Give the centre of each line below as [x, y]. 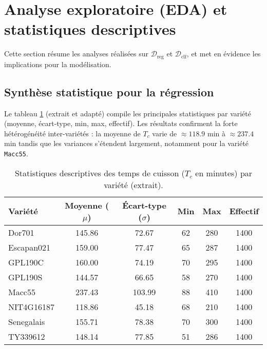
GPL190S [25, 277]
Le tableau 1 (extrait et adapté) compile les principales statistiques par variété [128, 113]
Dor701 [21, 232]
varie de [165, 133]
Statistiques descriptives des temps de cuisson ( [100, 173]
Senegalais [27, 321]
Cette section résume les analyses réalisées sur [77, 54]
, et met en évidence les [224, 54]
